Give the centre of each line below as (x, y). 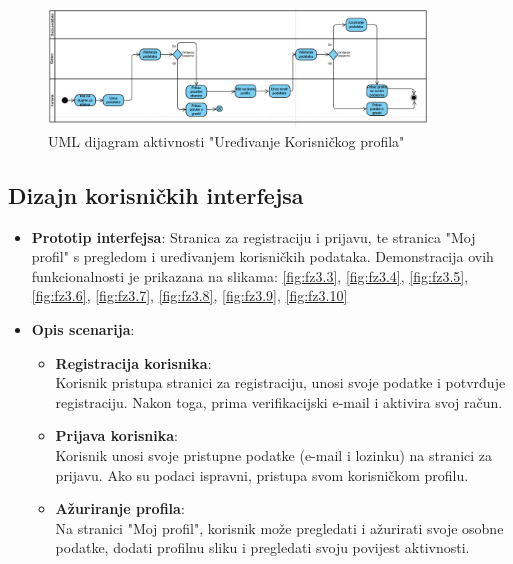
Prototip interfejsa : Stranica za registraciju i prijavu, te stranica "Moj (253, 236)
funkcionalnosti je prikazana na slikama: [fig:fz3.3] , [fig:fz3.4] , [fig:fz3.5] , (250, 275)
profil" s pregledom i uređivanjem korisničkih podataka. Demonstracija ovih (262, 256)
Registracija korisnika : (133, 362)
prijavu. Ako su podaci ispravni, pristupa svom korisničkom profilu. (262, 474)
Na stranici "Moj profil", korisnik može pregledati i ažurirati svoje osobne (279, 527)
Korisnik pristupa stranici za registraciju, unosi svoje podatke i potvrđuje (280, 382)
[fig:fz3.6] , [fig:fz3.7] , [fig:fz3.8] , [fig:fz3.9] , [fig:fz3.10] (189, 295)
